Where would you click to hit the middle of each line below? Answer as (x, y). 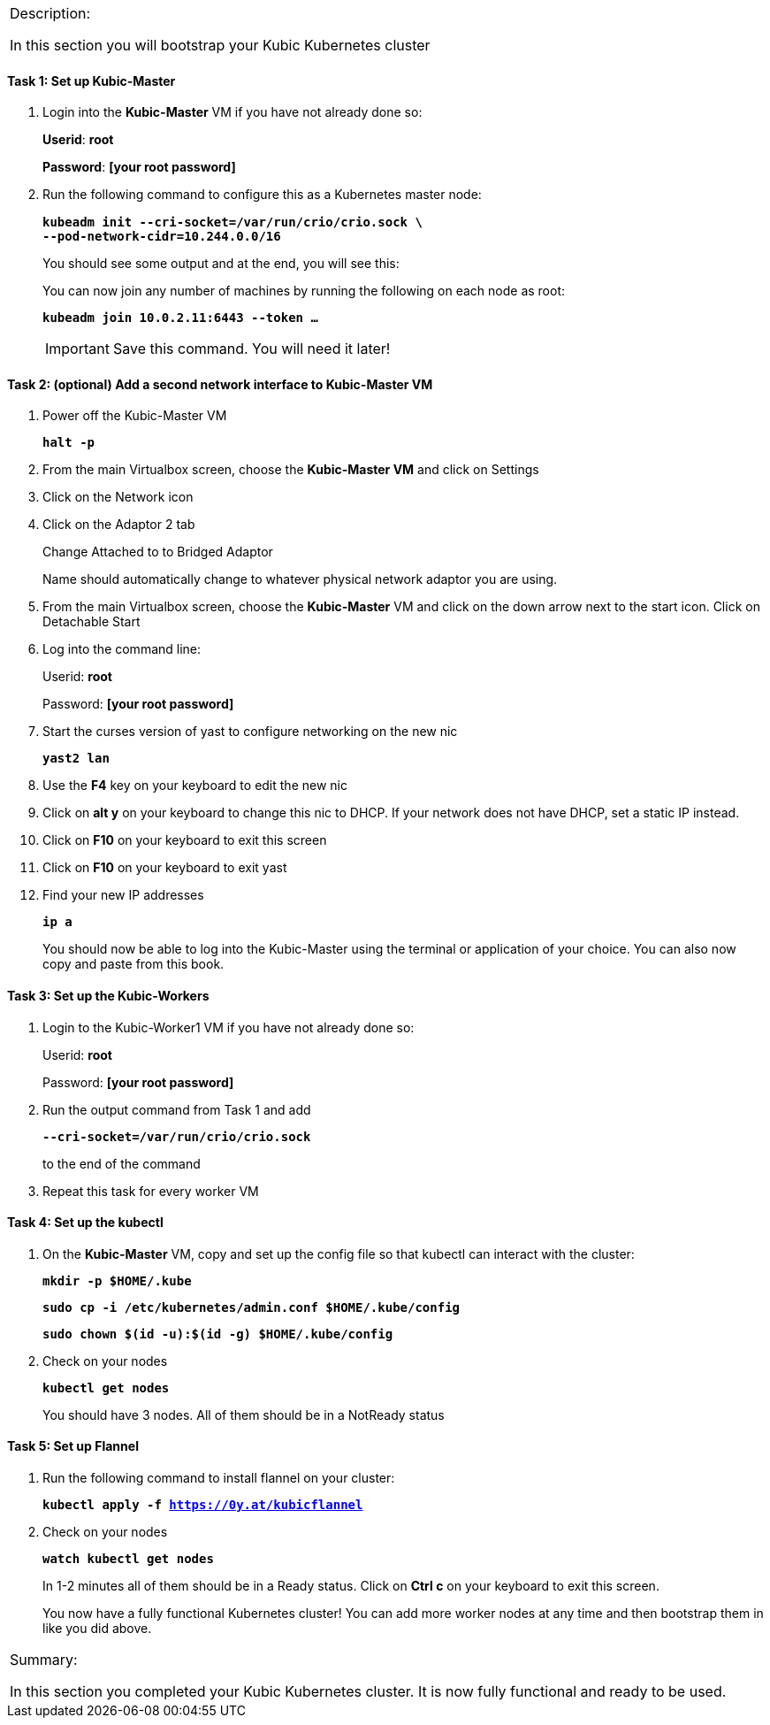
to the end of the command (122, 1163)
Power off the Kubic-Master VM (135, 416)
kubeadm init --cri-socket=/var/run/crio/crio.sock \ (233, 222)
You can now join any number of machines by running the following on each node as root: (304, 291)
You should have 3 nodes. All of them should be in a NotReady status (244, 1414)
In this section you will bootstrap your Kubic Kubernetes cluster (220, 45)
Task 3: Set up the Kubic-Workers (108, 996)
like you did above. (97, 1629)
